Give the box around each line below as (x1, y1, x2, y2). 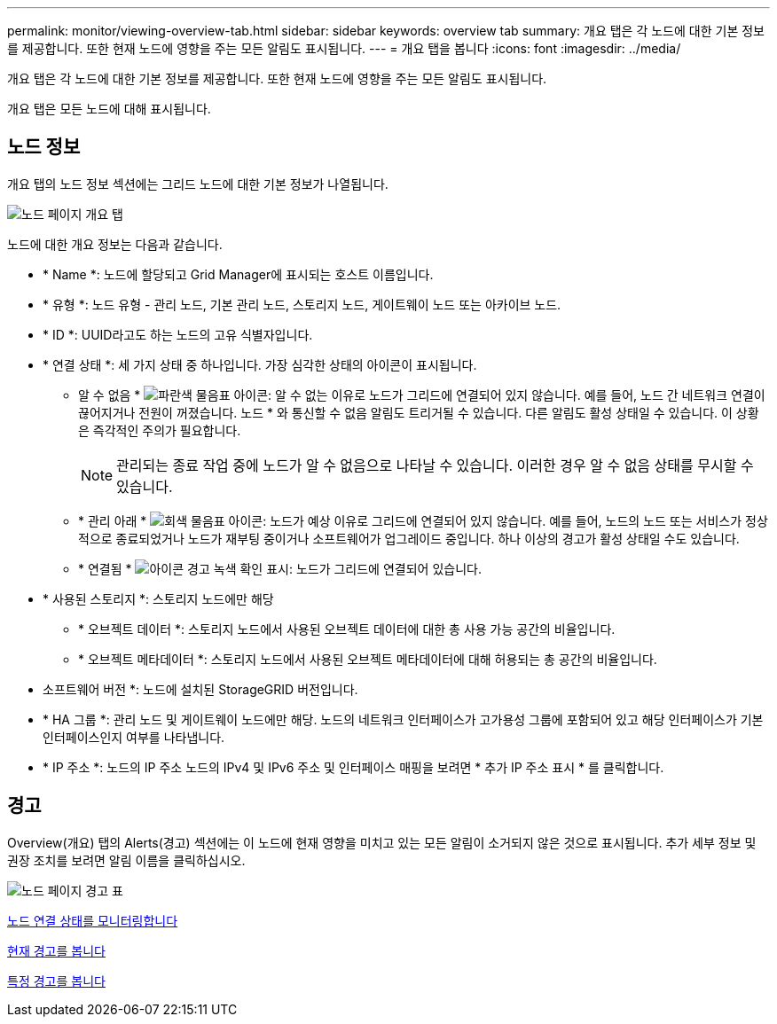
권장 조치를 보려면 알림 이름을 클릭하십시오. (7, 852, 246, 868)
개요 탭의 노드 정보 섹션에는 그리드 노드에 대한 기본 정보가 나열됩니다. (7, 176, 388, 192)
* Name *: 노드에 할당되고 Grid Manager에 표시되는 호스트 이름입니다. (43, 266, 434, 282)
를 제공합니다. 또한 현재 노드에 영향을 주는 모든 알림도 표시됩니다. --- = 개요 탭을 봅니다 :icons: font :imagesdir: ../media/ (7, 41, 681, 56)
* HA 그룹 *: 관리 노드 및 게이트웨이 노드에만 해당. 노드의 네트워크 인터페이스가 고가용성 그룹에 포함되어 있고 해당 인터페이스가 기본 (43, 711, 764, 727)
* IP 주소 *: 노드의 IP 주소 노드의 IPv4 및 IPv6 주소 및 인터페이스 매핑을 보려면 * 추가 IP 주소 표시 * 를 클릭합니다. (43, 759, 664, 775)
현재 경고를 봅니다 (7, 942, 106, 958)
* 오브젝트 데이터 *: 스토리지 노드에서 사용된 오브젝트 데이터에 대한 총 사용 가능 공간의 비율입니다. (78, 621, 616, 637)
